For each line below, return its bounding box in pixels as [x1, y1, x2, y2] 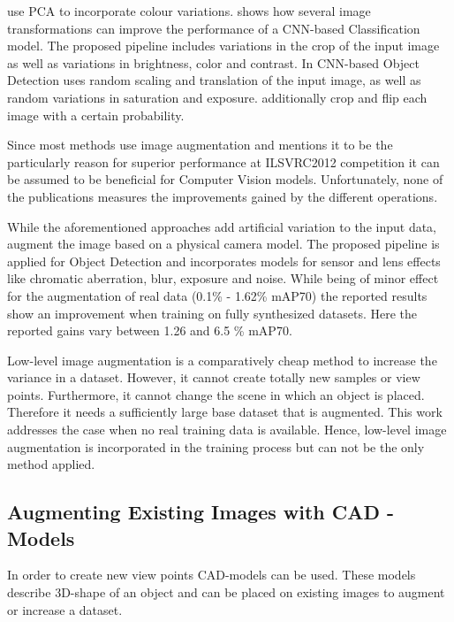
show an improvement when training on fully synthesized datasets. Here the [7, 303, 418, 322]
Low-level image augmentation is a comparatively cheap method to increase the [7, 350, 437, 369]
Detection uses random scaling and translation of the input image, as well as [7, 71, 421, 89]
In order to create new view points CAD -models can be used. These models [7, 565, 416, 584]
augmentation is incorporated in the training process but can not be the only [7, 437, 425, 456]
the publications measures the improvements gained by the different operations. [7, 187, 438, 205]
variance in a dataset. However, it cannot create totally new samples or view [7, 368, 420, 387]
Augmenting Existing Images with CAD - [7, 498, 395, 526]
